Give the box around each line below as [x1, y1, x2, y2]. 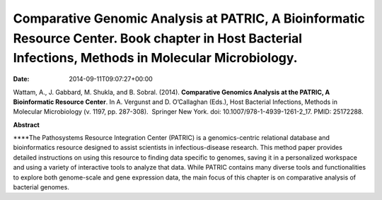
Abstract [13, 120, 40, 129]
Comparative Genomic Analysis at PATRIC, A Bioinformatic [13, 11, 366, 26]
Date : [13, 75, 30, 83]
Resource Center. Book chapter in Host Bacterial [13, 30, 303, 46]
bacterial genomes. [13, 183, 70, 192]
